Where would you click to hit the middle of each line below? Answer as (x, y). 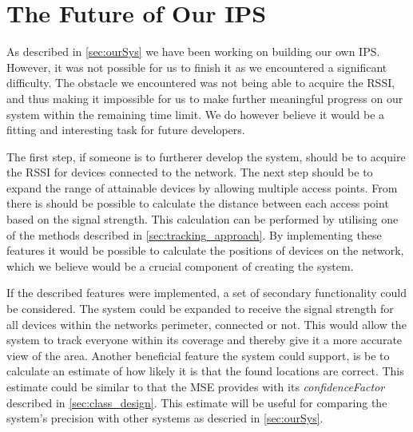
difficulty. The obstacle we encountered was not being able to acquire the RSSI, (201, 83)
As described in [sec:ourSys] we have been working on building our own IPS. (193, 52)
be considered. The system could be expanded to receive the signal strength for (200, 309)
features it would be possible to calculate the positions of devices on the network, (205, 250)
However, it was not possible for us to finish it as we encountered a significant (197, 67)
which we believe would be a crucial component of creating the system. (180, 266)
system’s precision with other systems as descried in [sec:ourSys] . (165, 418)
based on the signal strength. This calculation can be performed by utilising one (203, 219)
